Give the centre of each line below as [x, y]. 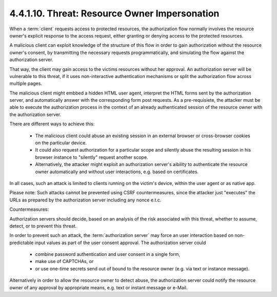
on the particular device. [61, 143]
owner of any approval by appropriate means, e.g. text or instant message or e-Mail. [98, 287]
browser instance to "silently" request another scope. [92, 157]
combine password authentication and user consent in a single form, [108, 254]
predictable [22, 243]
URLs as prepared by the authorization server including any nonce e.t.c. [85, 200]
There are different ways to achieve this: [52, 124]
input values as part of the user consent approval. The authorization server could [120, 243]
